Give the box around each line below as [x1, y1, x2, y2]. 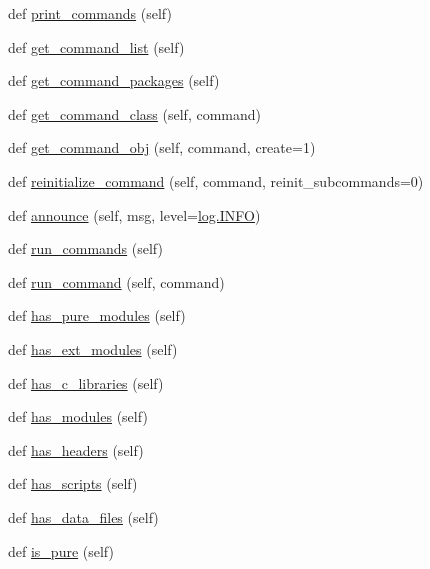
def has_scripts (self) [8, 473, 138, 494]
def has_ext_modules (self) [8, 338, 178, 359]
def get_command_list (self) [8, 36, 185, 57]
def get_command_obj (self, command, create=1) [8, 137, 316, 158]
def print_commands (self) [8, 3, 172, 23]
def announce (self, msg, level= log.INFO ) [8, 204, 261, 225]
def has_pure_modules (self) [8, 305, 186, 326]
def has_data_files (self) [8, 506, 159, 527]
